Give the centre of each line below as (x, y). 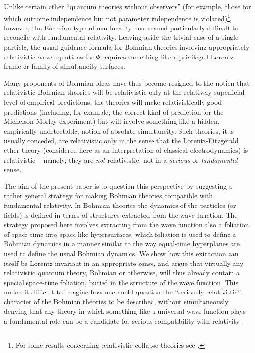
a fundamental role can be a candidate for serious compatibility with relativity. (123, 321)
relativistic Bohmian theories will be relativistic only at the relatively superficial (124, 92)
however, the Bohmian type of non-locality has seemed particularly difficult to (121, 27)
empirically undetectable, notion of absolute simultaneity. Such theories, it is (119, 131)
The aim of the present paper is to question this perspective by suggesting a (118, 186)
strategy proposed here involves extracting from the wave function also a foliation (127, 224)
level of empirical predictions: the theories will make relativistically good (113, 102)
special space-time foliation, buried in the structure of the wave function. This (121, 282)
